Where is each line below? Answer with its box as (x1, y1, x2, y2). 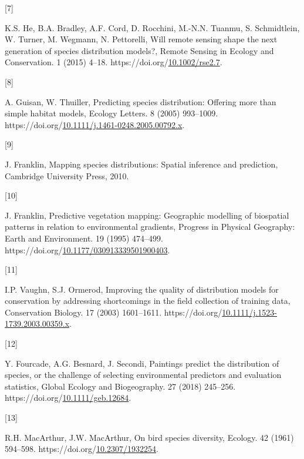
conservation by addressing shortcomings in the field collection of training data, (5, 294, 291, 307)
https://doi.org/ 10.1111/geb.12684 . (5, 391, 131, 404)
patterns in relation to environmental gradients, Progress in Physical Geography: (5, 220, 295, 233)
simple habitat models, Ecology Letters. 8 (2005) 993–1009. (5, 107, 218, 119)
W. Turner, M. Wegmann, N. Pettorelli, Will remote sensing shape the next (5, 33, 278, 45)
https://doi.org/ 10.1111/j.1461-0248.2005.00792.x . (5, 118, 185, 130)
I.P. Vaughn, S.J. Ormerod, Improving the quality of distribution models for (5, 283, 279, 295)
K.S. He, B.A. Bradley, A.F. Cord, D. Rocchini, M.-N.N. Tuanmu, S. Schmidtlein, (5, 21, 300, 33)
